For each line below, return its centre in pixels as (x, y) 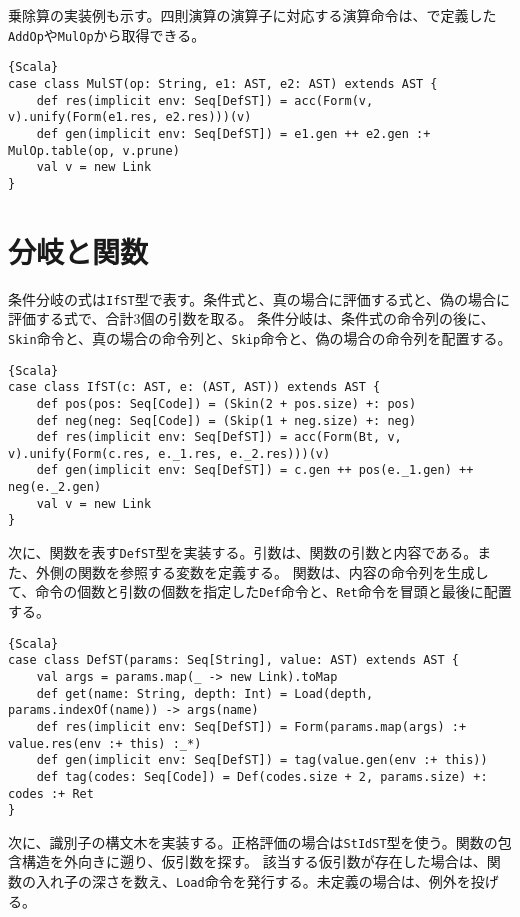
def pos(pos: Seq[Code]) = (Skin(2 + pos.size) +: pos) (226, 403)
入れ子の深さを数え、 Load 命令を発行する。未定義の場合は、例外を (253, 881)
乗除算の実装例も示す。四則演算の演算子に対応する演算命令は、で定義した (252, 15)
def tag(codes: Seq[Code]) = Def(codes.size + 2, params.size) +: (262, 776)
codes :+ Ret (51, 793)
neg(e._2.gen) (55, 487)
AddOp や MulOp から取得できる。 (107, 34)
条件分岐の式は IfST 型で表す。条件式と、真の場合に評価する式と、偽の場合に (259, 298)
